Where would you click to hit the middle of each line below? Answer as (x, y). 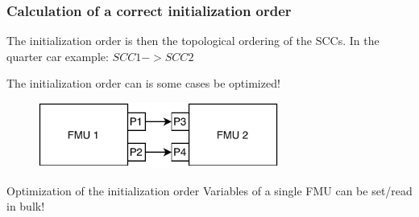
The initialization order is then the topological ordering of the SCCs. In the (193, 41)
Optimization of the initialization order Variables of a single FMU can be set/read (209, 190)
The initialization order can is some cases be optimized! (143, 83)
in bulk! (26, 206)
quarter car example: (58, 56)
